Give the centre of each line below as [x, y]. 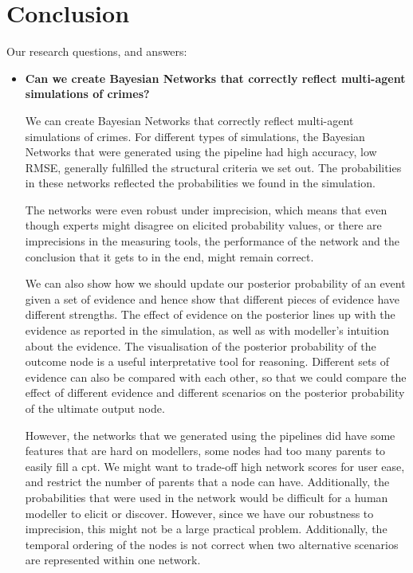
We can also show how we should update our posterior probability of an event [215, 283]
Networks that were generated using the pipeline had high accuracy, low [201, 152]
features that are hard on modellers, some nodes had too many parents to [205, 451]
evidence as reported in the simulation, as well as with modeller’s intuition [207, 330]
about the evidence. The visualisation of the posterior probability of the [201, 345]
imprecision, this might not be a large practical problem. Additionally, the [206, 529]
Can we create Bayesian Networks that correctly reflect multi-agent [215, 78]
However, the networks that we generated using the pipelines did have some [210, 435]
